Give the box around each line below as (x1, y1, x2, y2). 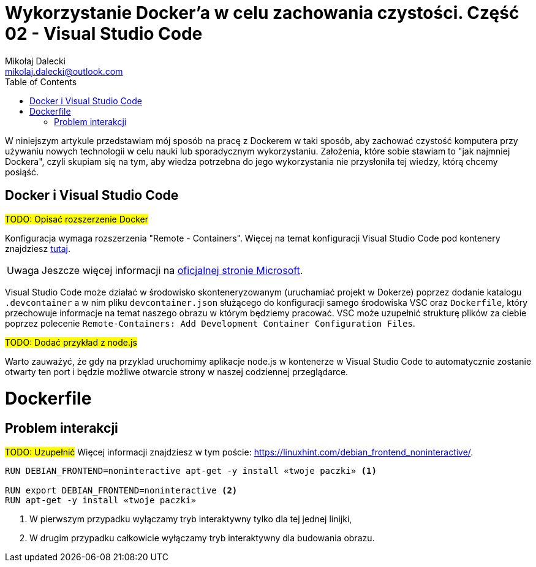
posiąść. (5, 166, 39, 177)
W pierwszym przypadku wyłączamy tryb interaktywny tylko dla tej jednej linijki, (29, 513, 352, 524)
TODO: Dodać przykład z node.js (5, 337, 137, 348)
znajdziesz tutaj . (5, 243, 70, 254)
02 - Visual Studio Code (5, 23, 203, 44)
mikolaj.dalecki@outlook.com (5, 66, 123, 77)
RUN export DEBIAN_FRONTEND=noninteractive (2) (5, 485, 238, 495)
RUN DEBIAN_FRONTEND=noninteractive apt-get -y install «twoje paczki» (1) (5, 465, 377, 476)
